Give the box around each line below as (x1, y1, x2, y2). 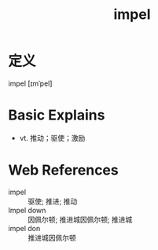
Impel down (8, 205, 46, 215)
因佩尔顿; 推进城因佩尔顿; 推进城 (28, 215, 133, 224)
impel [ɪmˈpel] (8, 79, 53, 88)
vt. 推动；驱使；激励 (19, 133, 86, 142)
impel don (8, 223, 41, 233)
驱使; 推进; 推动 (28, 197, 78, 206)
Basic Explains (8, 106, 105, 124)
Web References (8, 161, 119, 179)
